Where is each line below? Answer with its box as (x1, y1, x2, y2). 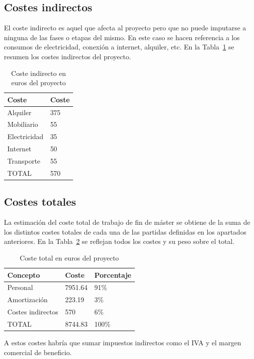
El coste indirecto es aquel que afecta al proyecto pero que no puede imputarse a (4, 23, 246, 33)
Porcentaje (94, 269, 131, 280)
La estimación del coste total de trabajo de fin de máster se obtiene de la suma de (4, 217, 251, 227)
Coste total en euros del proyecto (20, 252, 119, 263)
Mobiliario (7, 119, 38, 129)
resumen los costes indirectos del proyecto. (4, 51, 131, 61)
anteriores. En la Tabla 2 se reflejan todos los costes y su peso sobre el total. (4, 236, 235, 246)
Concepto (7, 269, 40, 280)
